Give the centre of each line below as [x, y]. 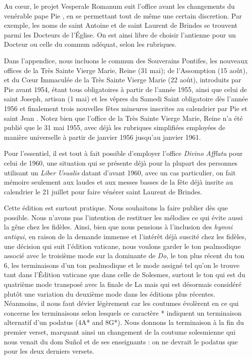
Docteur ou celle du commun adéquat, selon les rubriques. [90, 44]
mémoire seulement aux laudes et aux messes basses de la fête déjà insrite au [118, 182]
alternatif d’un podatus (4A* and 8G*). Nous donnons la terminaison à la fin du [124, 322]
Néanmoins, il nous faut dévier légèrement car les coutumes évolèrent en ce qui [121, 303]
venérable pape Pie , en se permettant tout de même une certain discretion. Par [123, 15]
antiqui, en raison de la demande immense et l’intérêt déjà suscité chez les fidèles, [125, 236]
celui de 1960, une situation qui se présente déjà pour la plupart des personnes [121, 162]
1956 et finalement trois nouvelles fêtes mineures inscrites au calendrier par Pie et [126, 108]
